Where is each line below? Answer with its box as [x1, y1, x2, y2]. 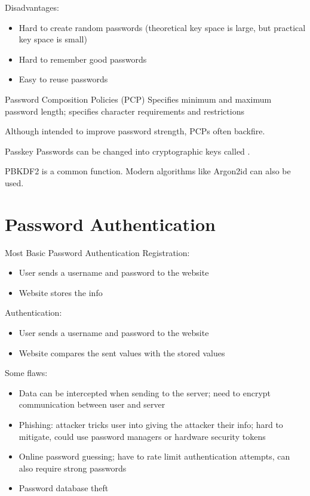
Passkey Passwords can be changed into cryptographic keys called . [5, 144, 250, 157]
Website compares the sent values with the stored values [19, 346, 225, 359]
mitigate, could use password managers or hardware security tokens [19, 430, 266, 442]
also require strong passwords [19, 461, 127, 474]
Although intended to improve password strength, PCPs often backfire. [5, 125, 265, 137]
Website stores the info [19, 286, 103, 298]
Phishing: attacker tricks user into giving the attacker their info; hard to [19, 418, 283, 430]
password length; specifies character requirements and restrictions [5, 104, 244, 117]
